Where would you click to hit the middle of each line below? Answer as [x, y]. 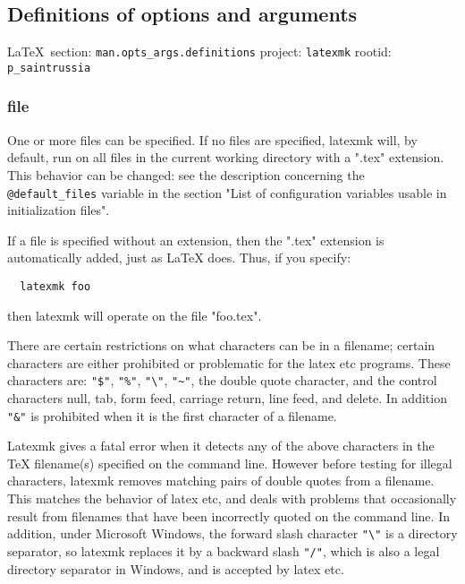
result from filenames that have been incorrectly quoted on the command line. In [228, 515]
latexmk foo [55, 286]
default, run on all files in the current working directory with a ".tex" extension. [226, 157]
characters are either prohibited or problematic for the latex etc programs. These [229, 362]
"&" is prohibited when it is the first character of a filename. [172, 415]
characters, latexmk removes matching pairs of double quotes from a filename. [221, 481]
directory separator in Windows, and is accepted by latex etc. [176, 568]
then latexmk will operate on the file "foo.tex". [135, 315]
